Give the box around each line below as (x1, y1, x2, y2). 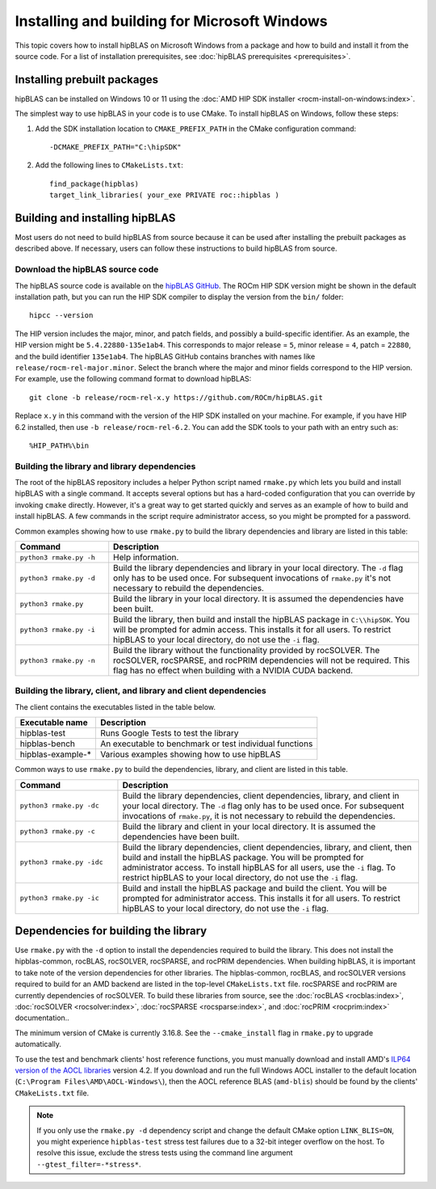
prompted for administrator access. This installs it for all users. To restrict (122, 892, 401, 904)
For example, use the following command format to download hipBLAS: (15, 374, 252, 384)
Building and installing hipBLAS (15, 211, 176, 225)
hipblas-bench (19, 738, 76, 749)
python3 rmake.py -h (19, 553, 96, 562)
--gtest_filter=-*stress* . (36, 1159, 141, 1169)
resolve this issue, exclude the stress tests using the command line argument (36, 1148, 293, 1157)
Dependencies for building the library (15, 924, 208, 938)
